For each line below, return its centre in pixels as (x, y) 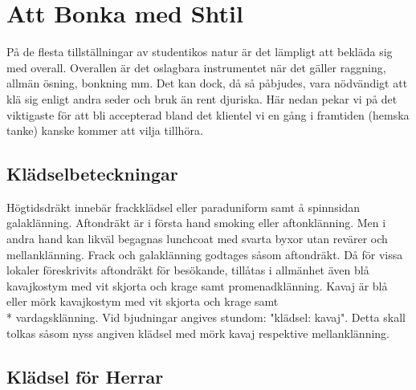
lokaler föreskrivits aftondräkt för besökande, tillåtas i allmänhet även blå (188, 270)
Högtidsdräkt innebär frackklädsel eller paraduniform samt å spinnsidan (184, 207)
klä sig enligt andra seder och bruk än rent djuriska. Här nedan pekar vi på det (202, 98)
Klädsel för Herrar (85, 376)
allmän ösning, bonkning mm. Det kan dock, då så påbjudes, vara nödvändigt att (207, 83)
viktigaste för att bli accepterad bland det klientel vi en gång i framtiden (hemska (208, 114)
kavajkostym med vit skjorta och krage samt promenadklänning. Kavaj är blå (197, 285)
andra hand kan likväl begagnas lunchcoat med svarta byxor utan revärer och (197, 239)
